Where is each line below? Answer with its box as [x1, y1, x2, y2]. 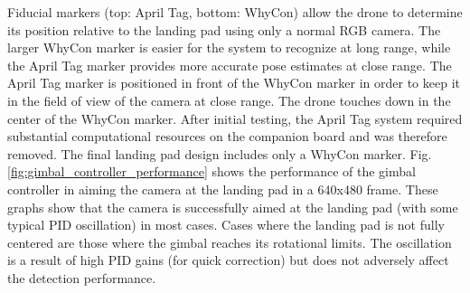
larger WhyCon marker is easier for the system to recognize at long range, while [7, 38, 451, 57]
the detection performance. [7, 268, 156, 287]
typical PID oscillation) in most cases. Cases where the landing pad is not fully [7, 215, 445, 234]
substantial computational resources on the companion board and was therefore [7, 127, 447, 146]
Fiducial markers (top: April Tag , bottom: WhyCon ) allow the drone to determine [7, 3, 463, 21]
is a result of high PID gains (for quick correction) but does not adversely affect [7, 250, 449, 269]
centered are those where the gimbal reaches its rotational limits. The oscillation [7, 232, 452, 251]
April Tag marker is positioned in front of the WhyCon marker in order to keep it [7, 73, 460, 92]
